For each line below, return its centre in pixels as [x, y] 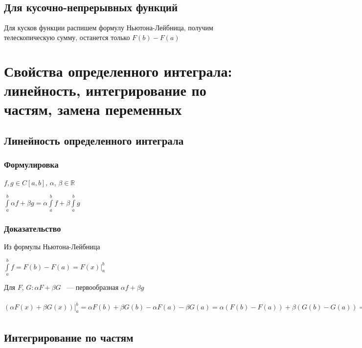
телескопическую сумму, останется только [67, 37]
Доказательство [33, 228]
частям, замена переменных [93, 109]
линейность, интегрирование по [105, 90]
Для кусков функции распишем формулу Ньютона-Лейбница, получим [109, 28]
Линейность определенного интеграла [94, 140]
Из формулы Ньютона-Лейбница [52, 247]
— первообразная [93, 287]
